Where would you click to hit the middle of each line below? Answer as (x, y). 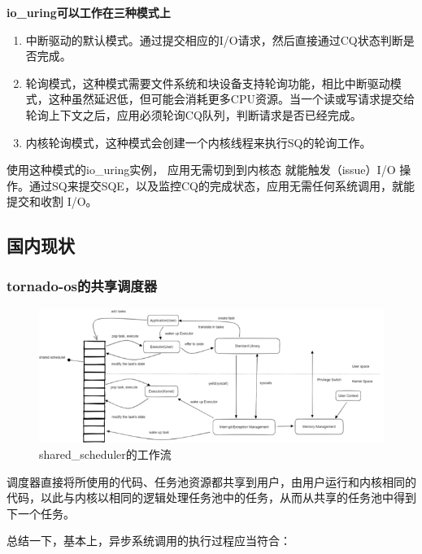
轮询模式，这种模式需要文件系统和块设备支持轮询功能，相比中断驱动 (208, 83)
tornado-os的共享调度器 (82, 285)
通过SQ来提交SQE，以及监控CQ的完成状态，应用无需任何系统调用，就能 (222, 185)
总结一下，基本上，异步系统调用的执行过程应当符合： (149, 541)
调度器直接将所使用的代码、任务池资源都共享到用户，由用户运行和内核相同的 (211, 481)
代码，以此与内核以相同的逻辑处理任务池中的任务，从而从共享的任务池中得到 (211, 497)
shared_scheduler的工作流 (105, 454)
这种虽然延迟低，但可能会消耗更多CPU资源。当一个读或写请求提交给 (231, 99)
